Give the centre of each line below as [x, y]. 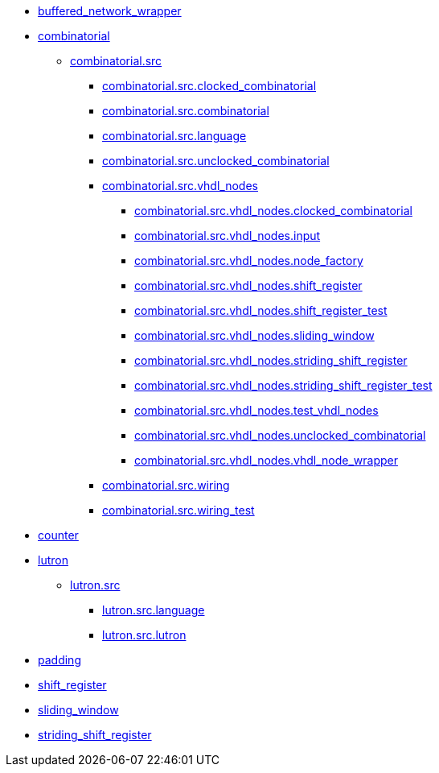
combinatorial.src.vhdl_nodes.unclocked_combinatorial [280, 435]
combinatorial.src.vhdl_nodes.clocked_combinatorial [273, 211]
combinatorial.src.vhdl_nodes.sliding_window [254, 335]
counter [58, 535]
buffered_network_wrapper [110, 11]
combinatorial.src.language [174, 136]
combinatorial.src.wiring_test [178, 510]
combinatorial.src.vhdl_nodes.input [228, 236]
